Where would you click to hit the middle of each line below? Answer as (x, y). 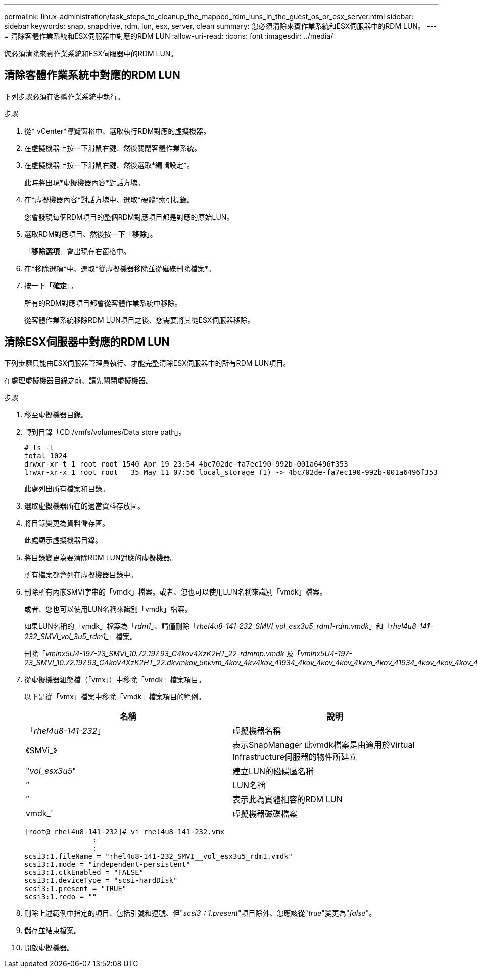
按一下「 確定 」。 (51, 285)
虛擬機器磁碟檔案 (265, 813)
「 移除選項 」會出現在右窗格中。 (77, 251)
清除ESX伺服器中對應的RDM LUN (87, 342)
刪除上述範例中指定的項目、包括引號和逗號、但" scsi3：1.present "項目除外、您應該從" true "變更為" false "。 (200, 913)
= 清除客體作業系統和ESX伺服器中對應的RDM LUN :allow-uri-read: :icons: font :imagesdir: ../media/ (169, 36)
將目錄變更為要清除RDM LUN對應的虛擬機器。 (101, 557)
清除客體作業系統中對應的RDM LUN (92, 75)
